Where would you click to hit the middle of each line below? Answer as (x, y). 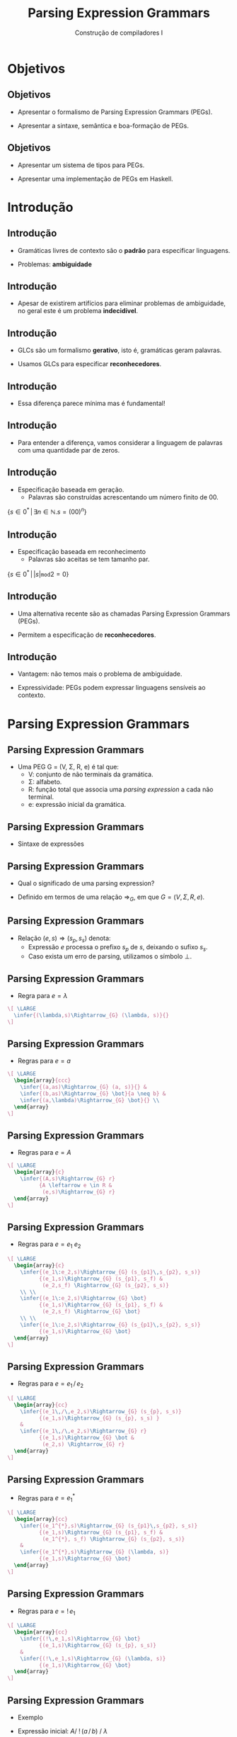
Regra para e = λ (42, 996)
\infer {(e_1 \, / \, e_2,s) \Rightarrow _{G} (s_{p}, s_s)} (101, 1411)
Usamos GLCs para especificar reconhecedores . (89, 364)
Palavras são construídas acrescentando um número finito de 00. (123, 497)
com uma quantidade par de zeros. (69, 450)
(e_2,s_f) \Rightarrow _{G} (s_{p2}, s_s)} (106, 1285)
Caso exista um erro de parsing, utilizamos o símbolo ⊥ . (110, 956)
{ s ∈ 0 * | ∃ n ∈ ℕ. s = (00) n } (47, 511)
